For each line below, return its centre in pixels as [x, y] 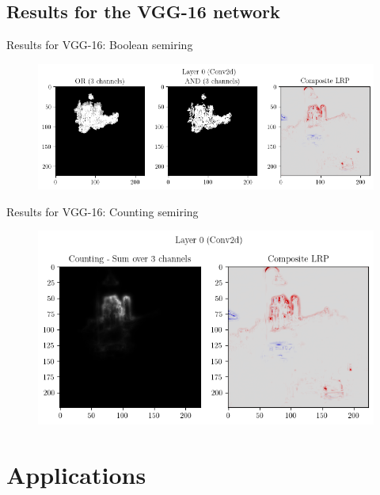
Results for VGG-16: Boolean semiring [100, 45]
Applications [76, 474]
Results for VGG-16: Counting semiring [103, 211]
